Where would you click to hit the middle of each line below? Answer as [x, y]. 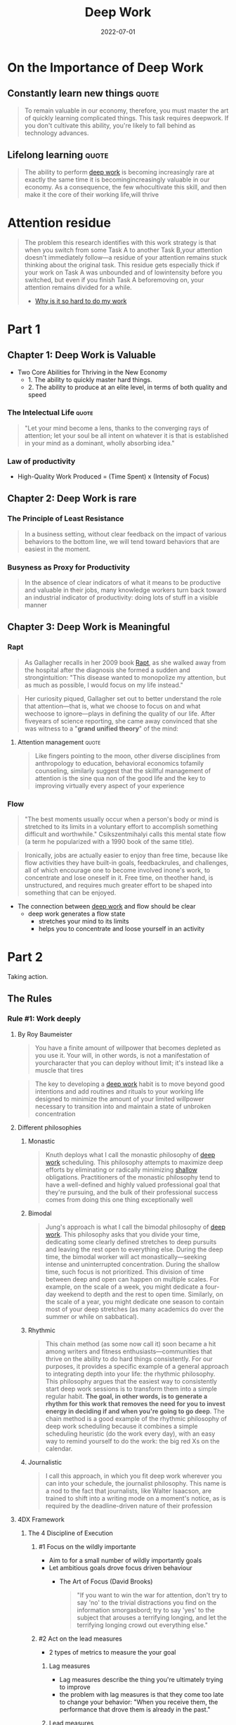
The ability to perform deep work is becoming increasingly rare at [119, 172]
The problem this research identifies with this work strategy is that [120, 242]
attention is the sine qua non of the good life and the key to [120, 778]
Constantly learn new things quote [83, 93]
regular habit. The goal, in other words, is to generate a [126, 1396]
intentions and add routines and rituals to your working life [119, 1091]
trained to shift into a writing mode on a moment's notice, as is [136, 1498]
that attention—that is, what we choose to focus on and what [112, 706]
